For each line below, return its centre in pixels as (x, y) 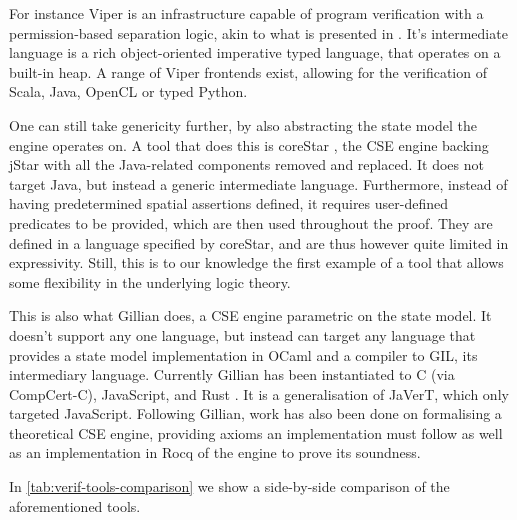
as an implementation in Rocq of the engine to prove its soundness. (215, 452)
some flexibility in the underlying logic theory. (150, 281)
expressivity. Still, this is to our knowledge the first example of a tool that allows (256, 262)
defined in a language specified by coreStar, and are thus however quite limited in (259, 242)
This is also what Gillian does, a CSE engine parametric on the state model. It (250, 315)
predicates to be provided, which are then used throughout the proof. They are (251, 222)
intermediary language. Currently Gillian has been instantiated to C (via (232, 374)
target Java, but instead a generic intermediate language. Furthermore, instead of (258, 183)
